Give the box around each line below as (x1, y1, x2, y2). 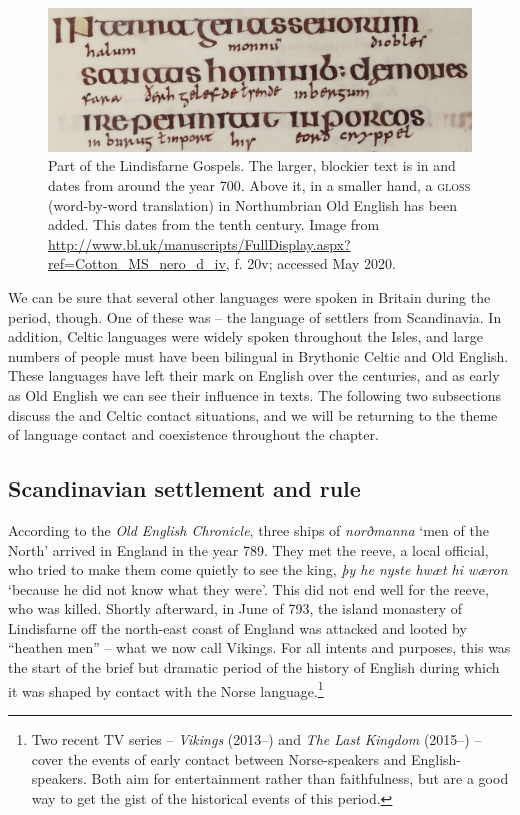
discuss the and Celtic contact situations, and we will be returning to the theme (8, 404, 498, 425)
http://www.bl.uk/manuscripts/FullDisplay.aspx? (48, 233, 351, 254)
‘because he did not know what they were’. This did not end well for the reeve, (8, 578, 489, 599)
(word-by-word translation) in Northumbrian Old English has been (48, 194, 458, 215)
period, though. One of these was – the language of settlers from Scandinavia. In (8, 306, 502, 327)
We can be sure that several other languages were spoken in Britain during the (8, 286, 491, 307)
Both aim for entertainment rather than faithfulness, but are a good (91, 768, 509, 789)
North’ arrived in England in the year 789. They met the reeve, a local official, (8, 539, 489, 560)
